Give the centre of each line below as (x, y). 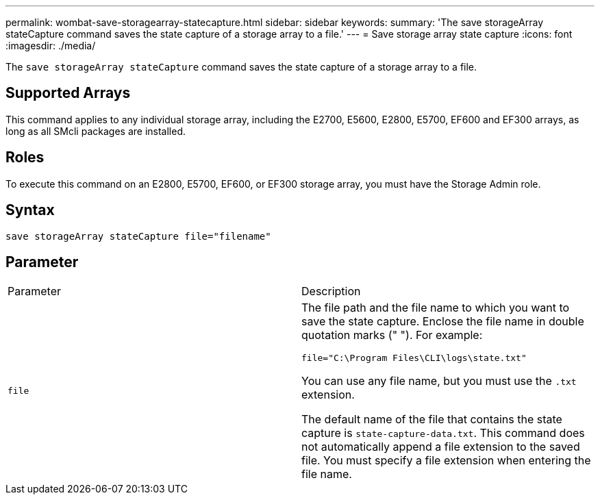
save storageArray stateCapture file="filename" (138, 236)
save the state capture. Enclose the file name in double (443, 322)
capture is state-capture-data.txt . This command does (443, 433)
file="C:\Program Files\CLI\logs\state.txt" (414, 358)
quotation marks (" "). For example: (392, 335)
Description (331, 291)
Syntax (30, 210)
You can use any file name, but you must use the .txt (439, 381)
